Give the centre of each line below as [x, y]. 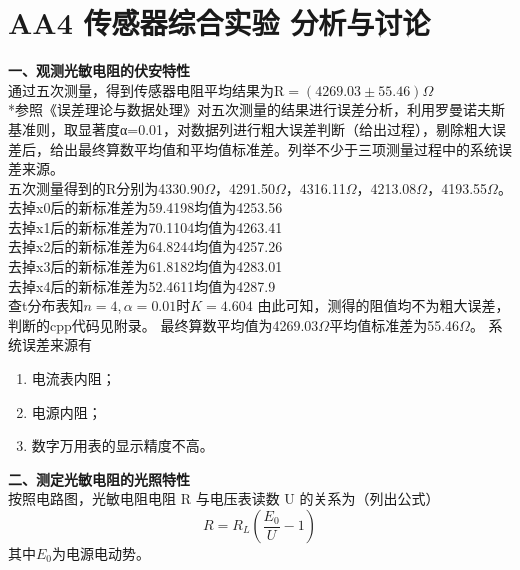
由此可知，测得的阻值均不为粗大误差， [383, 305]
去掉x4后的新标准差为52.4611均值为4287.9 [142, 285]
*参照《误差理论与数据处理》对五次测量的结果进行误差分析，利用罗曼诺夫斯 [256, 109]
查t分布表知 [46, 305]
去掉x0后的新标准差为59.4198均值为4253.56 [145, 207]
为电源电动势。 [101, 553]
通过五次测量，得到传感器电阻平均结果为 [141, 89]
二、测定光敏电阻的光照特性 [99, 478]
